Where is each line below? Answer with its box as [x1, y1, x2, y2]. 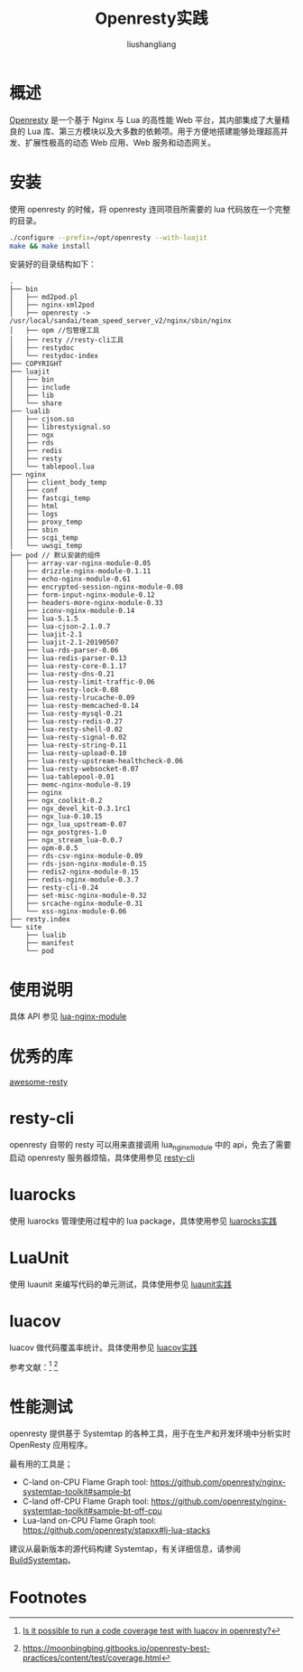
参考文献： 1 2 [9, 1360, 59, 1373]
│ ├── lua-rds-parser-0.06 [9, 646, 119, 656]
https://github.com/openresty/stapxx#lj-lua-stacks [22, 1525, 211, 1535]
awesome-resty [9, 1077, 69, 1088]
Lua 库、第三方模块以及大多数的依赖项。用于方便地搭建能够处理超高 [26, 126, 280, 137]
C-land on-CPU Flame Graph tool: [22, 1477, 149, 1488]
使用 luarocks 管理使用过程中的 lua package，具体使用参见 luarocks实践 [9, 1215, 278, 1226]
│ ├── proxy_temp [9, 517, 83, 527]
